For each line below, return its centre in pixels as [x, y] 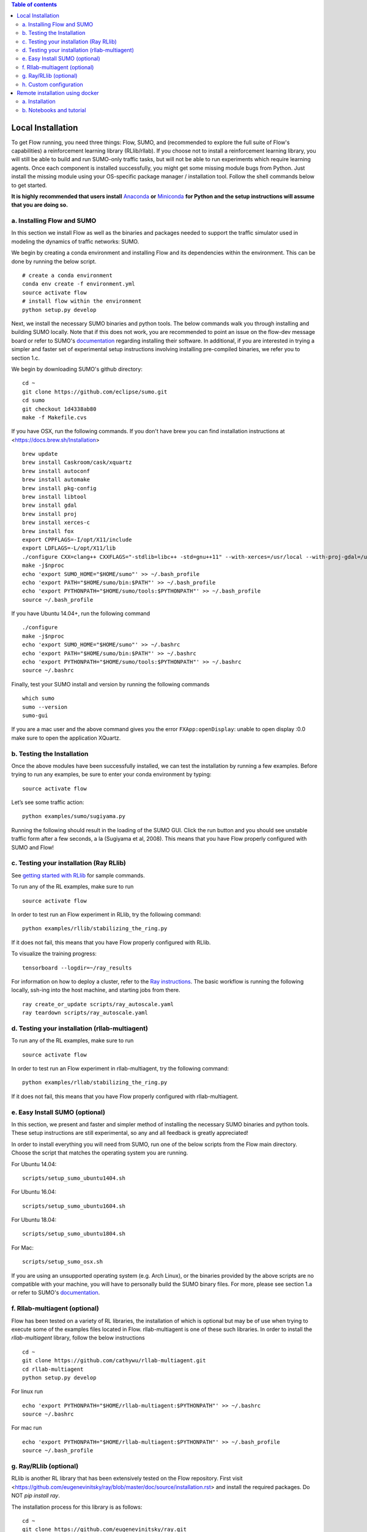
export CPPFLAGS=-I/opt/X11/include [77, 540]
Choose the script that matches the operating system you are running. [100, 1153]
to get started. [29, 185]
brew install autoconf [56, 471]
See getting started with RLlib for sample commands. [78, 875]
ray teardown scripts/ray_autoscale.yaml [85, 1013]
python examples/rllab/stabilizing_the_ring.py [95, 1083]
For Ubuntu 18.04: [34, 1220]
